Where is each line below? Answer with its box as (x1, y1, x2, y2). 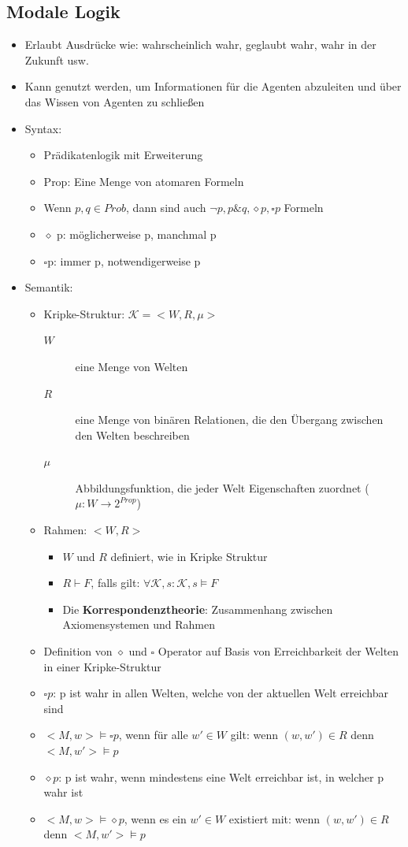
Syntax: (24, 120, 62, 136)
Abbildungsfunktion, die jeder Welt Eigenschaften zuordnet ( (75, 479, 369, 496)
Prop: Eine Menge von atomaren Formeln (43, 173, 244, 189)
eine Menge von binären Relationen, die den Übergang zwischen (75, 411, 384, 428)
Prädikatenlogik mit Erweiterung (43, 147, 203, 163)
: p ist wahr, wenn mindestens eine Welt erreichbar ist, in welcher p (58, 768, 384, 785)
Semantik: (24, 279, 73, 295)
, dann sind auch (126, 199, 206, 216)
